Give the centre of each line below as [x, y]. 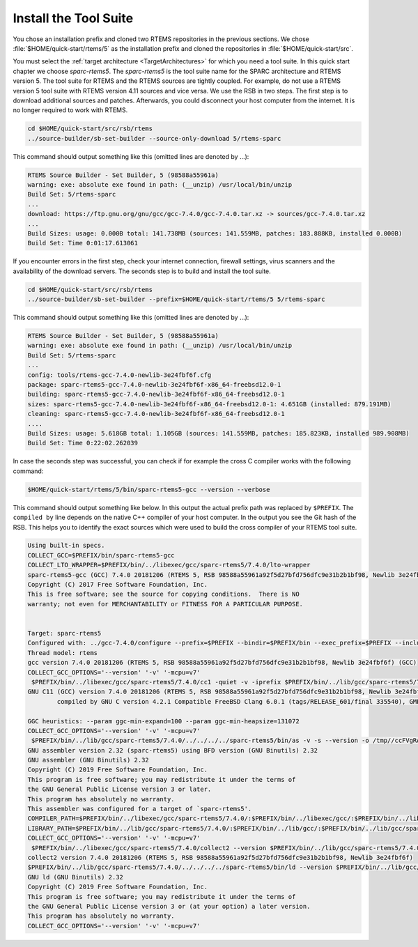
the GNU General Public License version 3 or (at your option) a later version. [169, 906]
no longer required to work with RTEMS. [70, 110]
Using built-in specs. [66, 546]
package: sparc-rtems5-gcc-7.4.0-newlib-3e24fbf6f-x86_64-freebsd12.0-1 [154, 385]
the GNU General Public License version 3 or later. [119, 790]
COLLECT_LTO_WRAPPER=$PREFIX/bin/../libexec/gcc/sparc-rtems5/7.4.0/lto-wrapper [169, 565]
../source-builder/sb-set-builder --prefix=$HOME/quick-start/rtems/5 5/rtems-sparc [176, 299]
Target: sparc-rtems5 [64, 633]
